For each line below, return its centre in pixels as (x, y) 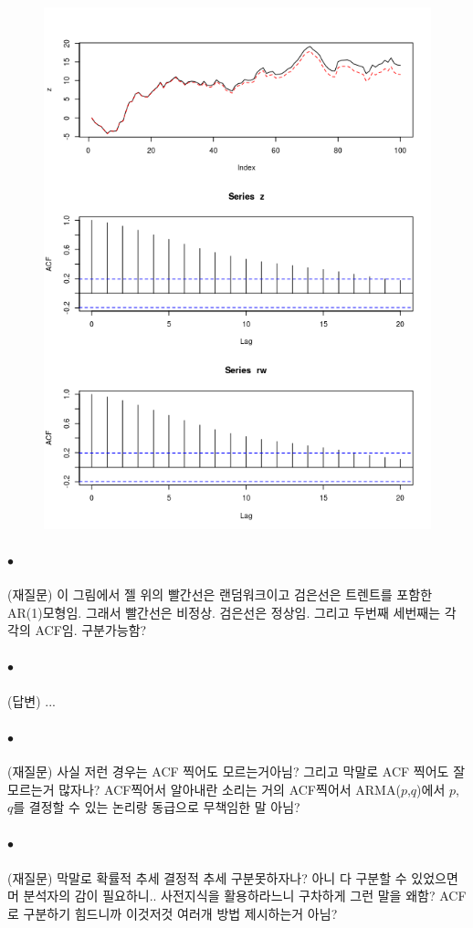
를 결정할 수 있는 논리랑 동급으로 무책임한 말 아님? (157, 807)
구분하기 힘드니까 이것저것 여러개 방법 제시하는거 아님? (180, 913)
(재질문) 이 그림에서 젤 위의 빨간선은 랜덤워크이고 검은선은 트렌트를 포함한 (220, 594)
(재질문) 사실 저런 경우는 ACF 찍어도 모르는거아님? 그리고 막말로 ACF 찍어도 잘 (236, 771)
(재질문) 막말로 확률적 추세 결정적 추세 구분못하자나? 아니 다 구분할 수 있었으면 (233, 877)
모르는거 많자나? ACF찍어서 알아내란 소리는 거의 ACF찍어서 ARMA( (204, 789)
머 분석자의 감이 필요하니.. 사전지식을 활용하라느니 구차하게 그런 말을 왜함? (221, 896)
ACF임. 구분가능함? (91, 630)
